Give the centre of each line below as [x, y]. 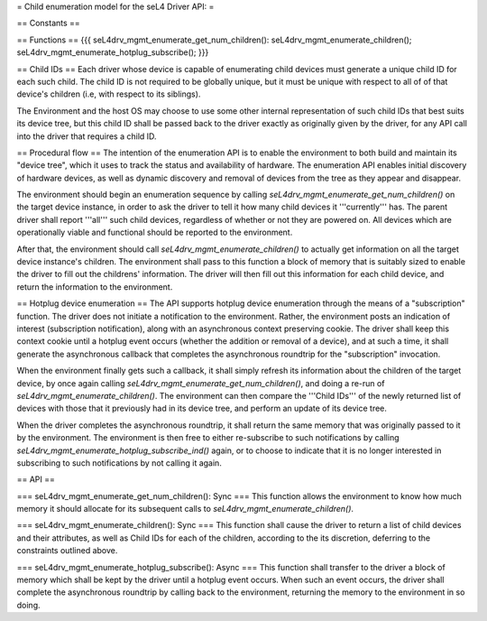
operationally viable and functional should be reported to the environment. [155, 232]
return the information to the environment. [95, 287]
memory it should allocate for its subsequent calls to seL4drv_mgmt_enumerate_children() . [185, 509]
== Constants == [48, 23]
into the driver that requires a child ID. [87, 136]
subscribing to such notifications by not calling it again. [119, 463]
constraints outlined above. [67, 551]
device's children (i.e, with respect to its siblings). [109, 94]
